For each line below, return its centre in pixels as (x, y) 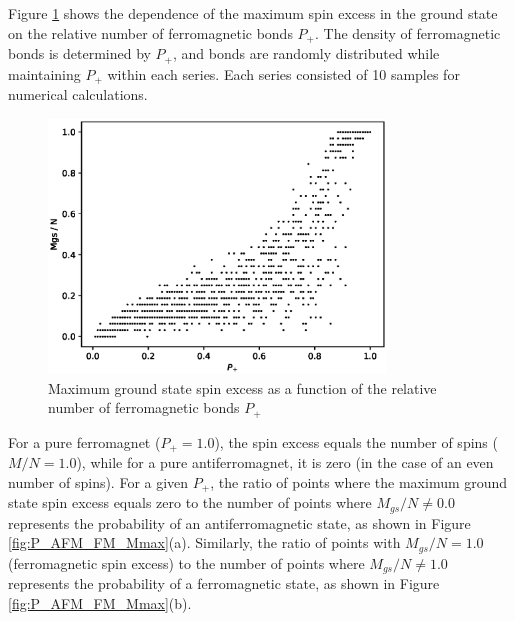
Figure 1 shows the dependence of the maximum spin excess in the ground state (253, 13)
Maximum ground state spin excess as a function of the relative (242, 387)
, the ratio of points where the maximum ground (359, 481)
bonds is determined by (79, 53)
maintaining (44, 73)
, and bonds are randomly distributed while (306, 53)
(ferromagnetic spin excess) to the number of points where (186, 562)
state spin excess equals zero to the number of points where (190, 502)
